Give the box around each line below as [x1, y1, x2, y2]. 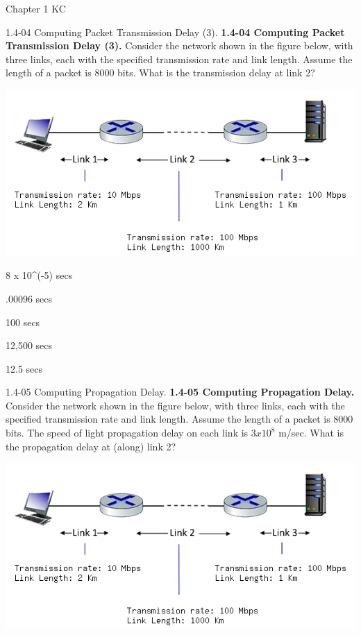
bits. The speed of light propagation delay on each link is [6, 425, 249, 440]
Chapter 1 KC [6, 1, 66, 15]
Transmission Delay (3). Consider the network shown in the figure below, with [6, 38, 353, 53]
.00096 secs [6, 291, 53, 305]
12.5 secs [6, 361, 43, 375]
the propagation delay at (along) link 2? [6, 439, 176, 453]
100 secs [6, 314, 40, 329]
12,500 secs [6, 338, 53, 353]
